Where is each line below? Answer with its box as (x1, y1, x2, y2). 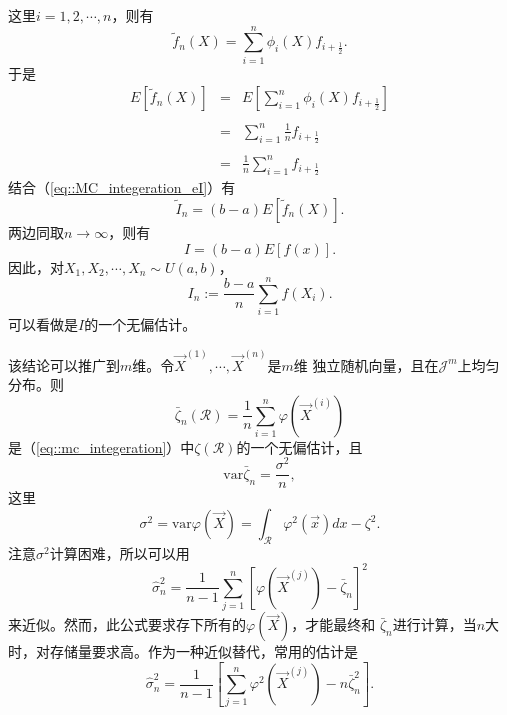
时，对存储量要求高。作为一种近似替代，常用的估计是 (8, 641, 358, 662)
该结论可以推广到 (8, 354, 120, 375)
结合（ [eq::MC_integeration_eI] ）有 (8, 177, 236, 198)
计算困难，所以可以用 (49, 542, 190, 563)
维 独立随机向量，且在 (293, 354, 439, 375)
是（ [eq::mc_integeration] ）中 (8, 436, 195, 457)
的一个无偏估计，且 (236, 436, 363, 457)
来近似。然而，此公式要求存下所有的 (8, 614, 246, 635)
